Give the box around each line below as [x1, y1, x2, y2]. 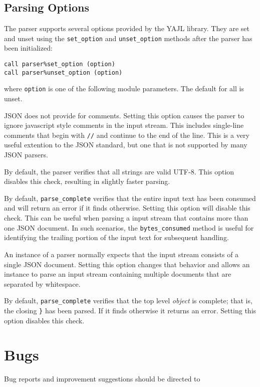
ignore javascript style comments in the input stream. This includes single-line [4, 120, 244, 130]
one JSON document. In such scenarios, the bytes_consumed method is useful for [4, 222, 254, 233]
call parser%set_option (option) [4, 61, 115, 68]
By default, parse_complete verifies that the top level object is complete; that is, [4, 295, 252, 306]
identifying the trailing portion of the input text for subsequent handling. [4, 232, 229, 243]
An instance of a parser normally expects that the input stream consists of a [4, 249, 239, 259]
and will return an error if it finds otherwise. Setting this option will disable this [4, 203, 250, 213]
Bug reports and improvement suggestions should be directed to [4, 373, 200, 384]
